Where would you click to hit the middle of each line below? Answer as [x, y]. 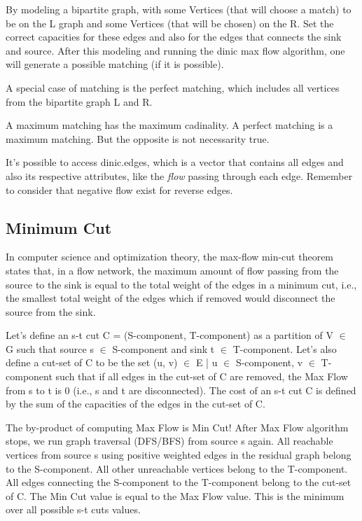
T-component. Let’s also [285, 348]
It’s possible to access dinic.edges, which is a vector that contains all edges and [175, 162]
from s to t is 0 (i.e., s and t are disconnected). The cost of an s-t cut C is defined [181, 390]
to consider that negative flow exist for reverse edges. [119, 189]
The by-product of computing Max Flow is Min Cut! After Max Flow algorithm [177, 427]
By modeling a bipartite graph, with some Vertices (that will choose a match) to [179, 9]
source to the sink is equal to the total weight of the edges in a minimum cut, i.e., [181, 284]
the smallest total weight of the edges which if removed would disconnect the [170, 298]
